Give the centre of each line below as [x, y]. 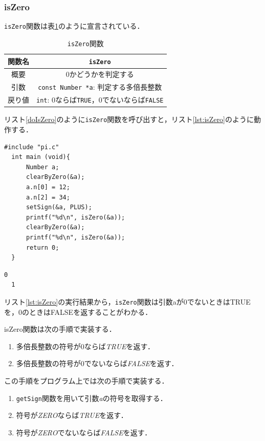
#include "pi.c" [32, 147]
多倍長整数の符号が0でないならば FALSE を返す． [97, 363]
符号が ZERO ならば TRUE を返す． [72, 415]
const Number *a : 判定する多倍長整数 [100, 87]
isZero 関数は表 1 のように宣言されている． [74, 26]
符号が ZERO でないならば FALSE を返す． [84, 432]
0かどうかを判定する [100, 74]
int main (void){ [41, 157]
